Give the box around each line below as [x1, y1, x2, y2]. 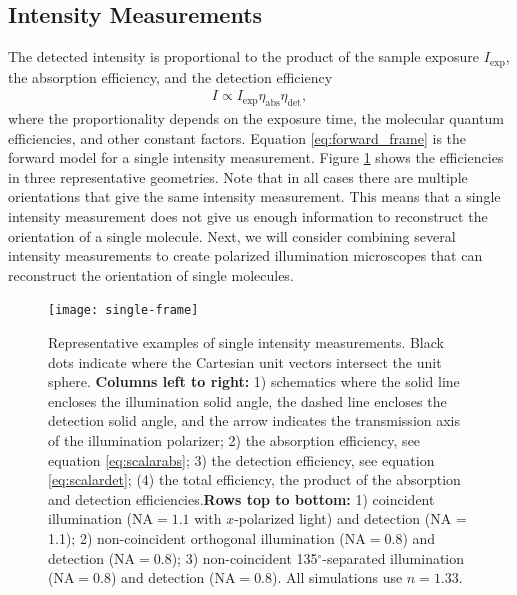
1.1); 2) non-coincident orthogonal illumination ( [48, 528, 345, 549]
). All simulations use [272, 567, 403, 588]
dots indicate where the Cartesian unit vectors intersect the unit [48, 351, 442, 372]
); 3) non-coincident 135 [171, 547, 318, 568]
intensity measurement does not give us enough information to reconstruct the [8, 206, 488, 227]
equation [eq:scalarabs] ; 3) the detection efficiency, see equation [48, 449, 435, 470]
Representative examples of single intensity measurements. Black [48, 332, 444, 353]
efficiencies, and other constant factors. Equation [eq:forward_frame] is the [8, 127, 467, 148]
